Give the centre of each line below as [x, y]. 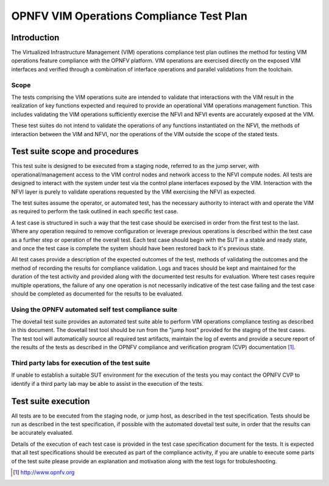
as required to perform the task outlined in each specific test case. [95, 211]
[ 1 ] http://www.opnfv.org [44, 473]
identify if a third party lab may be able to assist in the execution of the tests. [108, 383]
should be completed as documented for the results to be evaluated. [97, 294]
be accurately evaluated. [42, 433]
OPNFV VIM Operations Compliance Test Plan [129, 16]
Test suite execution [51, 401]
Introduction [35, 38]
